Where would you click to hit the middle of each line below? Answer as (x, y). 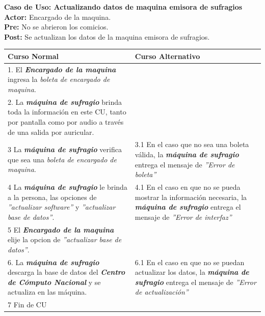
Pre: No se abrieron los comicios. (56, 27)
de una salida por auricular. (51, 132)
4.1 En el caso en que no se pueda (188, 187)
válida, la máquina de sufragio (187, 154)
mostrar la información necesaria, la (191, 197)
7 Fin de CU (27, 305)
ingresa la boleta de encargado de (59, 79)
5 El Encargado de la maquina (61, 229)
